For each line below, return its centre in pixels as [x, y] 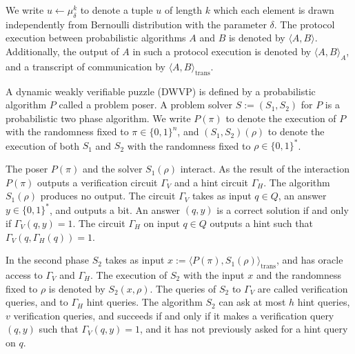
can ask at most [252, 302]
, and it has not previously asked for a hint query [244, 329]
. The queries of [183, 288]
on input [162, 223]
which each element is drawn [274, 10]
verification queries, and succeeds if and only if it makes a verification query [174, 315]
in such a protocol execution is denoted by [222, 51]
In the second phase [48, 260]
